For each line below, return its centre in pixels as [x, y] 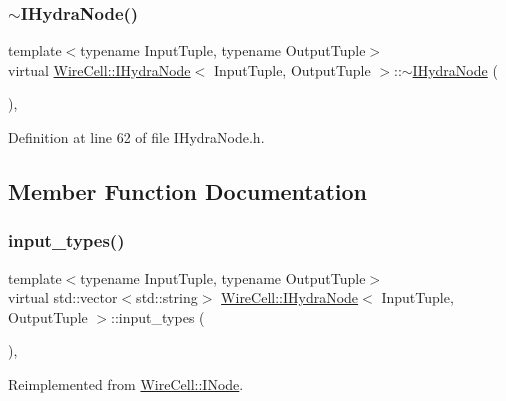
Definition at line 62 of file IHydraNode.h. [136, 137]
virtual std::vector [63, 297]
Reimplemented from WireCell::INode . [126, 383]
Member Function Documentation [188, 190]
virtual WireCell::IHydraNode [99, 69]
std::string [167, 297]
